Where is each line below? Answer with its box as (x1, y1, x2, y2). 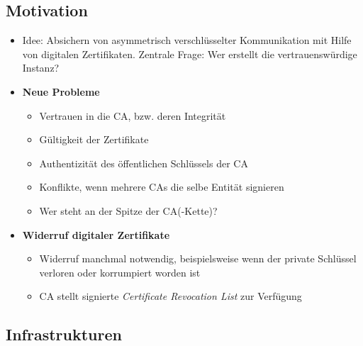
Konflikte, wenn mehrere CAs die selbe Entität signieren (39, 179, 284, 194)
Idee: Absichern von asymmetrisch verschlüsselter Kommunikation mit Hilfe (22, 33, 352, 48)
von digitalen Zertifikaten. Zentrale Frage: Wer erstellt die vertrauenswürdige (22, 46, 357, 61)
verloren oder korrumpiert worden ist (39, 264, 201, 279)
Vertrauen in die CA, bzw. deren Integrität (39, 108, 226, 123)
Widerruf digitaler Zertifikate (22, 227, 170, 242)
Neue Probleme (22, 84, 100, 99)
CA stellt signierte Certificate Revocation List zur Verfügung (39, 289, 302, 303)
